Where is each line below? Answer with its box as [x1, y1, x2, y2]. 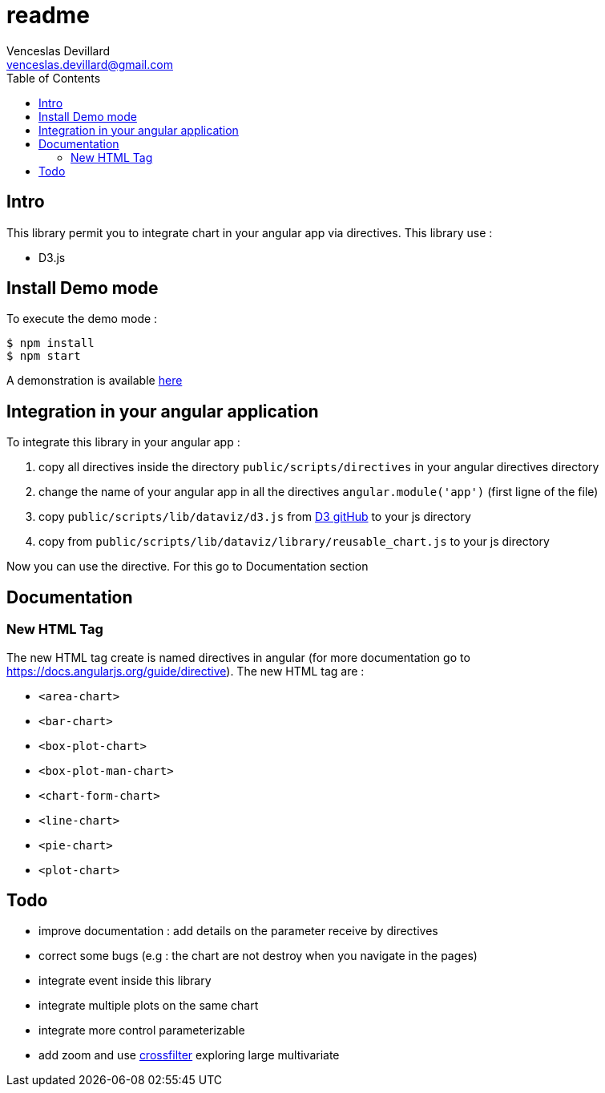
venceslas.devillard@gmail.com [6, 57, 173, 71]
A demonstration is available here [6, 373, 183, 388]
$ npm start [6, 349, 81, 363]
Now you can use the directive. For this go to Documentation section [6, 559, 369, 574]
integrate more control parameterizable [38, 1023, 245, 1038]
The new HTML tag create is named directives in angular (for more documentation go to [6, 650, 470, 664]
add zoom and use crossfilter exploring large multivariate [38, 1048, 340, 1063]
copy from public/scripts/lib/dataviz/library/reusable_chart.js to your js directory [38, 534, 550, 549]
